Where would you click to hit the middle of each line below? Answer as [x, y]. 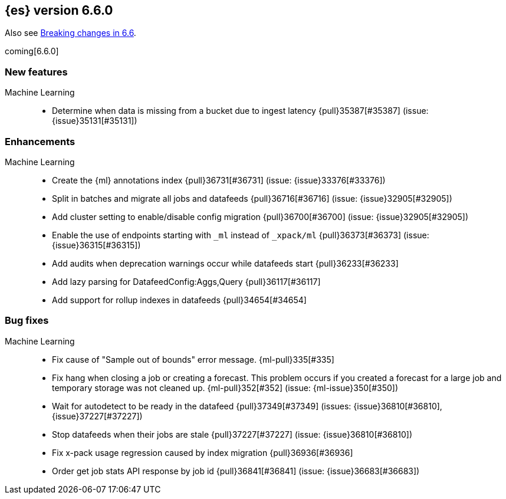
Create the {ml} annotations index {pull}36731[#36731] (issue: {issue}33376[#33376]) [219, 180]
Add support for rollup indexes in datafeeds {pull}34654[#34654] [179, 300]
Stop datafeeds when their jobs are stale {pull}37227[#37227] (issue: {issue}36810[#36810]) [232, 434]
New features [36, 72]
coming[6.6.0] [32, 51]
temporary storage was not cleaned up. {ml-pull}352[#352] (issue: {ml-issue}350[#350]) [225, 388]
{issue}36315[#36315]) [96, 245]
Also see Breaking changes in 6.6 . [70, 33]
